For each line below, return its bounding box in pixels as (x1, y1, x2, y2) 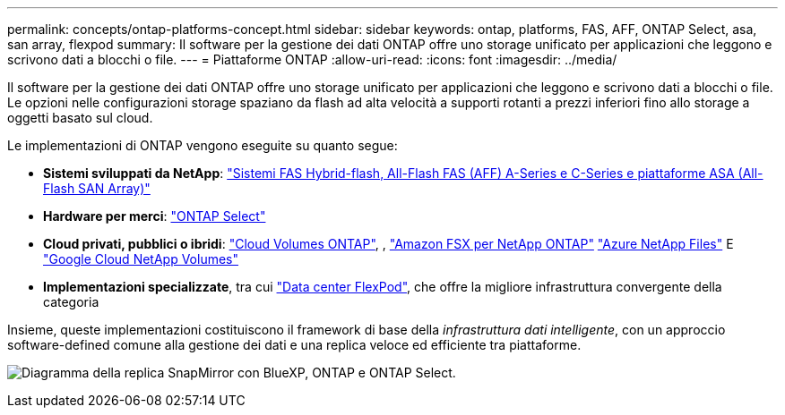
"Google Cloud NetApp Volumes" (43, 251, 239, 267)
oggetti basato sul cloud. (7, 110, 153, 125)
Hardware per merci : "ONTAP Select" (43, 208, 266, 224)
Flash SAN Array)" (43, 181, 151, 196)
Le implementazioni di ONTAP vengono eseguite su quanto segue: (7, 138, 398, 153)
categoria (43, 294, 99, 309)
